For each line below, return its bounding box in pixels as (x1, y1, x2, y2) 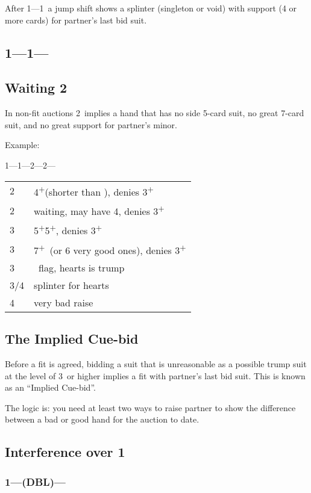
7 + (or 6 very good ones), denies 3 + (34, 241, 186, 257)
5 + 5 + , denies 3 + (34, 222, 102, 238)
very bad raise (34, 295, 93, 309)
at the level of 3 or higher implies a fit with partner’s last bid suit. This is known (5, 369, 306, 382)
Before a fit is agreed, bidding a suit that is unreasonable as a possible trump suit (5, 358, 307, 370)
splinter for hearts (34, 278, 109, 292)
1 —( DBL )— (5, 474, 66, 489)
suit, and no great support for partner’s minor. (5, 118, 177, 131)
